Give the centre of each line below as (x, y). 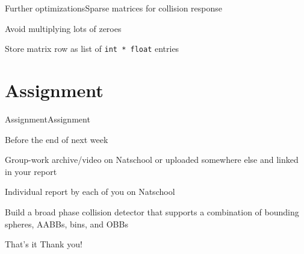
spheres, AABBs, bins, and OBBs (67, 224)
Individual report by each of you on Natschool (90, 192)
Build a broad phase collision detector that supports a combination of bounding (152, 211)
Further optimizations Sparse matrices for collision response (114, 8)
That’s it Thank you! (44, 244)
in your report (31, 171)
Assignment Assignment (48, 119)
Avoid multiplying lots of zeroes (63, 28)
